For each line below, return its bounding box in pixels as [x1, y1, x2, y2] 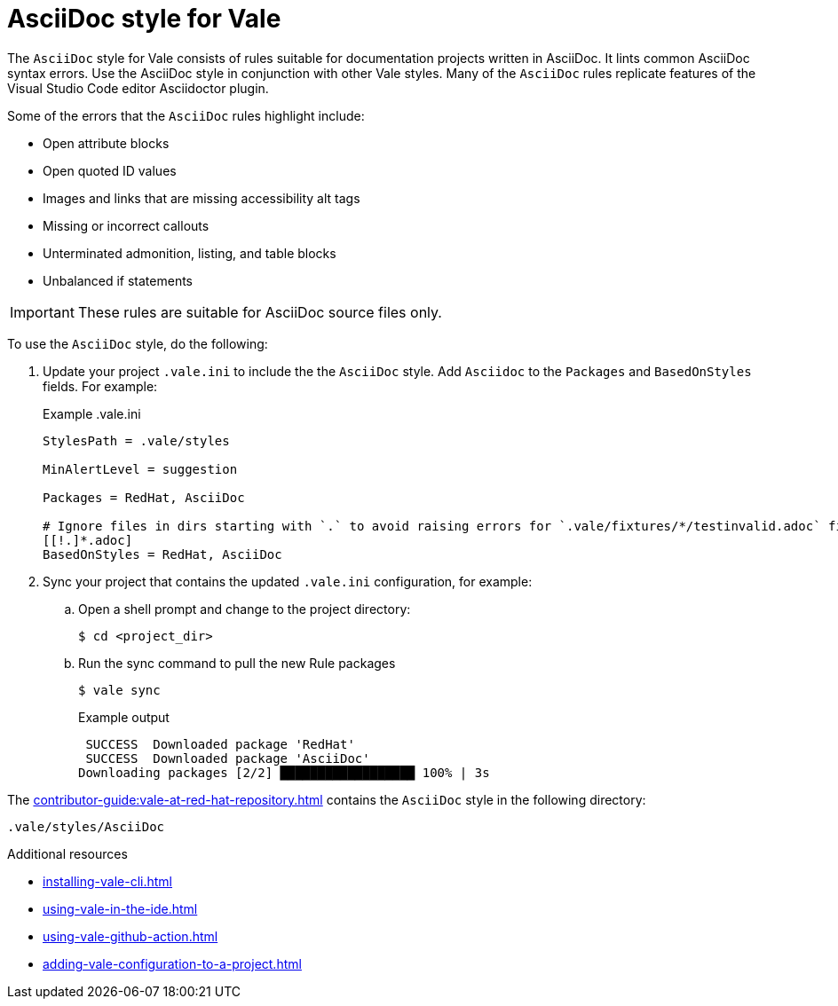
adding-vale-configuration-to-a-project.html [43, 955, 302, 971]
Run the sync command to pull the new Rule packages [78, 655, 396, 671]
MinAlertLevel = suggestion [43, 461, 238, 476]
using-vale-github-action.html [43, 928, 218, 944]
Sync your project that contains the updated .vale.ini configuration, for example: [43, 573, 533, 589]
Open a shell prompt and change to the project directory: [78, 601, 411, 617]
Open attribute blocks [43, 135, 170, 151]
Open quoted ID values [43, 162, 177, 178]
